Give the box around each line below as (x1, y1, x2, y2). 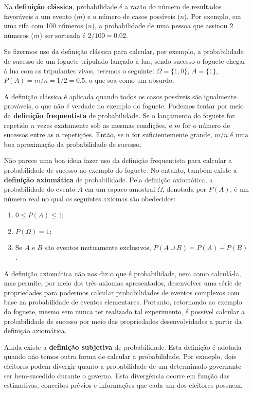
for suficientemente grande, (132, 129, 212, 140)
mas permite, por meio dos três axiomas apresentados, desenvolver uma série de (4, 278, 242, 288)
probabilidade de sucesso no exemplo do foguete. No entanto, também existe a (4, 164, 237, 175)
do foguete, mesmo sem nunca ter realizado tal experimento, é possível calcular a (4, 306, 245, 317)
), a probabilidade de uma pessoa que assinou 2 (92, 20, 233, 31)
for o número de (182, 120, 230, 130)
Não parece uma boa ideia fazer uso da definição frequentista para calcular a (4, 155, 232, 165)
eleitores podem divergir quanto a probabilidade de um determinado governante (4, 361, 242, 371)
